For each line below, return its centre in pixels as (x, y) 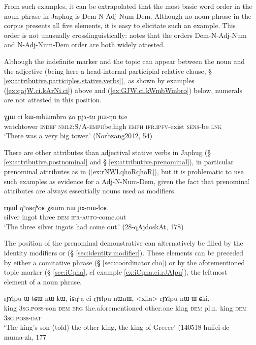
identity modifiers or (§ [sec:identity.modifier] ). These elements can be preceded (124, 253)
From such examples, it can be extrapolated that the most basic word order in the (128, 6)
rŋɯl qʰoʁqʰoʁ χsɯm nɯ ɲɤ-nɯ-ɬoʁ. (57, 207)
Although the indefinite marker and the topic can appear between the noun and (124, 61)
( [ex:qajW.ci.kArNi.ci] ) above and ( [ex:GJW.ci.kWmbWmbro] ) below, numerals (123, 90)
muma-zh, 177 (25, 336)
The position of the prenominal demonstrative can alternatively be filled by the (124, 243)
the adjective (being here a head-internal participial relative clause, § (108, 71)
